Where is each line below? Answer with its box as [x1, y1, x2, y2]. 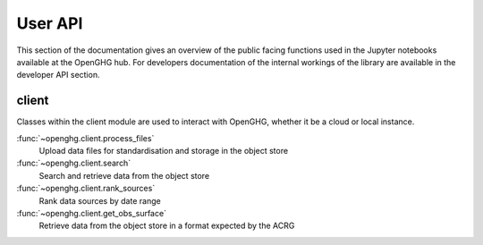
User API [16, 13, 83, 33]
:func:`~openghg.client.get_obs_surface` [16, 207, 167, 218]
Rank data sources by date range [38, 195, 161, 206]
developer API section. [16, 70, 100, 80]
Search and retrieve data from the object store [38, 170, 210, 181]
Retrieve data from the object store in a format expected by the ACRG [38, 220, 295, 232]
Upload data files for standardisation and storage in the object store [38, 146, 289, 156]
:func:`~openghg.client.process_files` [16, 132, 155, 143]
